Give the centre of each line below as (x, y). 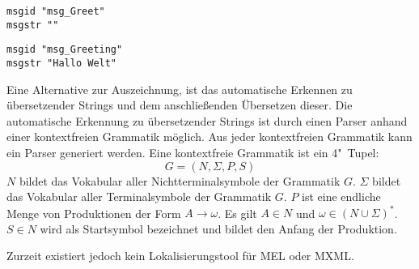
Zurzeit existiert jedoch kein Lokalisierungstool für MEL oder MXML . (180, 256)
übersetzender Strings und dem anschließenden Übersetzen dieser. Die (180, 105)
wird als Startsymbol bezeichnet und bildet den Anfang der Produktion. (218, 228)
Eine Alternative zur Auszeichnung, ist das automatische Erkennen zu (180, 89)
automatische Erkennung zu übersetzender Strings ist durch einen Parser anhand (207, 120)
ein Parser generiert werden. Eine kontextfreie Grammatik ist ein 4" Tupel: (193, 152)
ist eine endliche (341, 196)
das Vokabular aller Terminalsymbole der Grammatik (139, 196)
